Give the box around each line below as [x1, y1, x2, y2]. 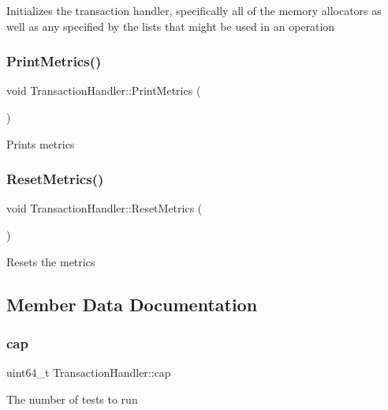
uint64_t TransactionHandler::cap [6, 364, 171, 381]
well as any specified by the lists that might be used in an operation [6, 17, 335, 34]
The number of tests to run [6, 390, 138, 407]
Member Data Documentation [6, 292, 258, 316]
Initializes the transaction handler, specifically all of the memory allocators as [6, 2, 382, 18]
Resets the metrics [6, 253, 95, 269]
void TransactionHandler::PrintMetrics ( [6, 82, 201, 99]
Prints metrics [6, 135, 75, 152]
